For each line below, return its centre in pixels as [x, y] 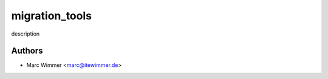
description [26, 34]
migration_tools [52, 16]
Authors [27, 51]
